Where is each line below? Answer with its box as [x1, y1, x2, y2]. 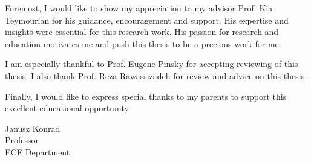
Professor [5, 134, 39, 146]
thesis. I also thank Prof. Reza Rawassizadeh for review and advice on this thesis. [5, 69, 307, 82]
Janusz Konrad [5, 121, 61, 134]
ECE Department [5, 145, 70, 158]
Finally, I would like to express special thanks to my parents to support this [5, 89, 287, 102]
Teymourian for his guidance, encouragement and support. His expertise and [5, 13, 289, 26]
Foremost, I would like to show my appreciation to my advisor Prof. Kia [5, 2, 273, 14]
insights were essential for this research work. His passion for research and [5, 25, 279, 38]
